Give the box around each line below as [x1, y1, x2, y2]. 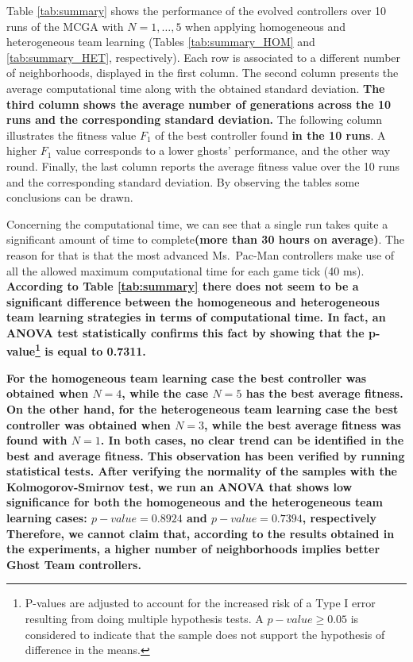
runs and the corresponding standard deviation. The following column [6, 111, 382, 128]
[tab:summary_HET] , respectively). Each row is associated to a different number [6, 48, 401, 65]
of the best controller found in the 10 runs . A [155, 126, 386, 143]
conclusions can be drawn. [6, 189, 133, 206]
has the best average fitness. [245, 385, 403, 402]
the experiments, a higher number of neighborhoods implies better [6, 541, 380, 557]
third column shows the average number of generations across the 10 [6, 95, 392, 112]
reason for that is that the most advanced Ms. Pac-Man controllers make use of [6, 246, 395, 263]
